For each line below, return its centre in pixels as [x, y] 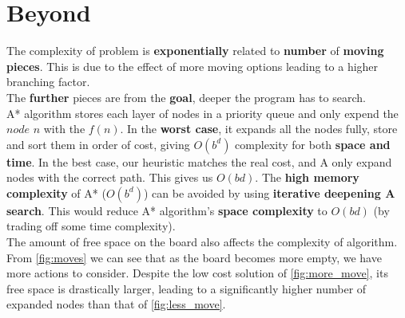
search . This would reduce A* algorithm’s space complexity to [167, 210]
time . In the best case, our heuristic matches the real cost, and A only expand [199, 161]
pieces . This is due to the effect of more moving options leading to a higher [193, 66]
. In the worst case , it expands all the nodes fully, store [259, 129]
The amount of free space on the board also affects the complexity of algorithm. [202, 242]
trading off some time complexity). [91, 226]
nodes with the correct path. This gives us [110, 177]
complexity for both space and [313, 144]
